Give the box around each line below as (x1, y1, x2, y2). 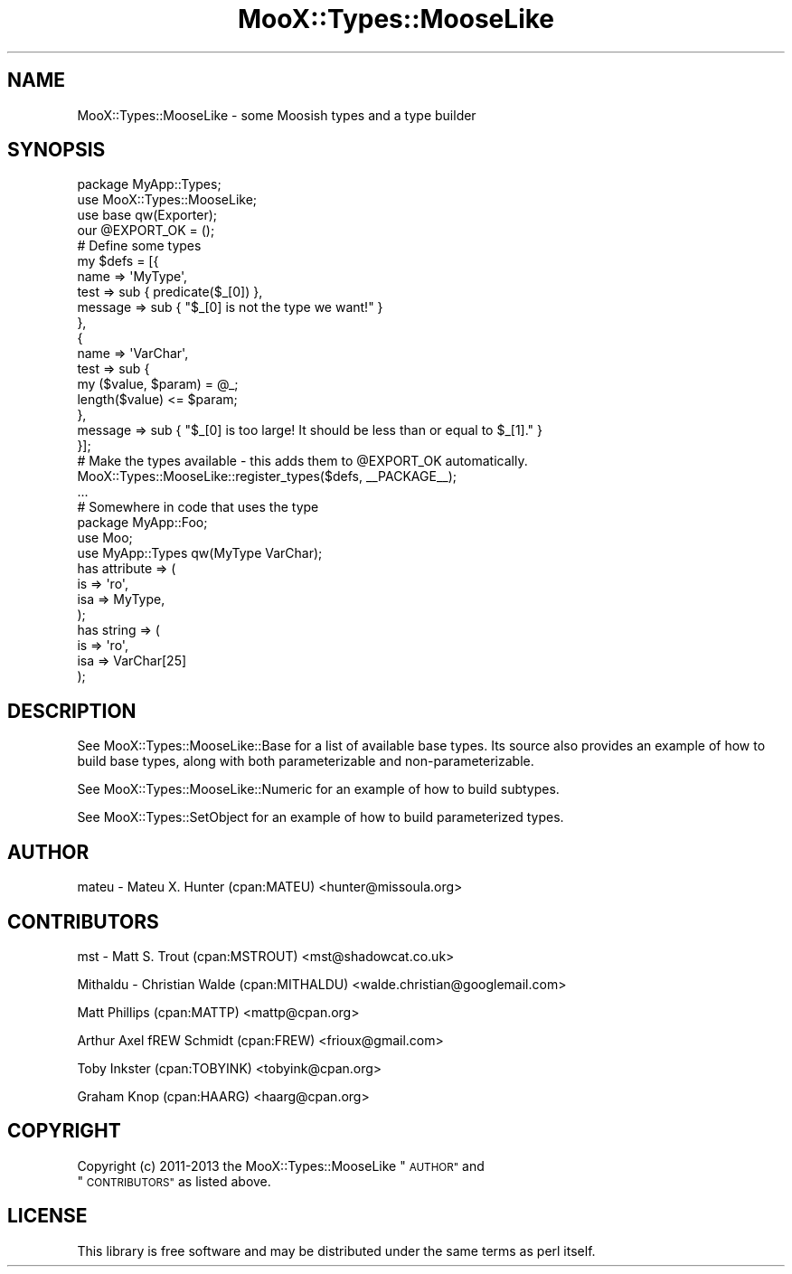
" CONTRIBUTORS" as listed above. (77, 1173, 271, 1189)
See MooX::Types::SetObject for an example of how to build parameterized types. (77, 809, 564, 826)
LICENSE (7, 1204, 88, 1228)
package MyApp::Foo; (77, 514, 208, 531)
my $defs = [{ (77, 253, 159, 269)
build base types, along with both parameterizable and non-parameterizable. (77, 753, 534, 769)
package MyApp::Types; (77, 176, 222, 193)
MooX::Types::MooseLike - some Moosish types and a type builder (77, 107, 476, 123)
